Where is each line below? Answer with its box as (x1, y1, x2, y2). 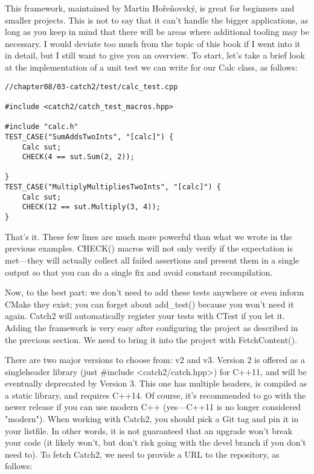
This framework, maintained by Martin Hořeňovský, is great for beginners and (5, 2, 295, 14)
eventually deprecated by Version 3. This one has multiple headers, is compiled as (5, 377, 307, 390)
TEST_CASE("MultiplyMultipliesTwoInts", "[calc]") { (5, 183, 221, 192)
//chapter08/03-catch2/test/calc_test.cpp (5, 82, 178, 91)
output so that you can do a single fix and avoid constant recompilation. (5, 265, 273, 278)
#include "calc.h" (5, 122, 78, 131)
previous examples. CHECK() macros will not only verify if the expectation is (5, 242, 293, 254)
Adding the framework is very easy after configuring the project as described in (5, 321, 298, 333)
